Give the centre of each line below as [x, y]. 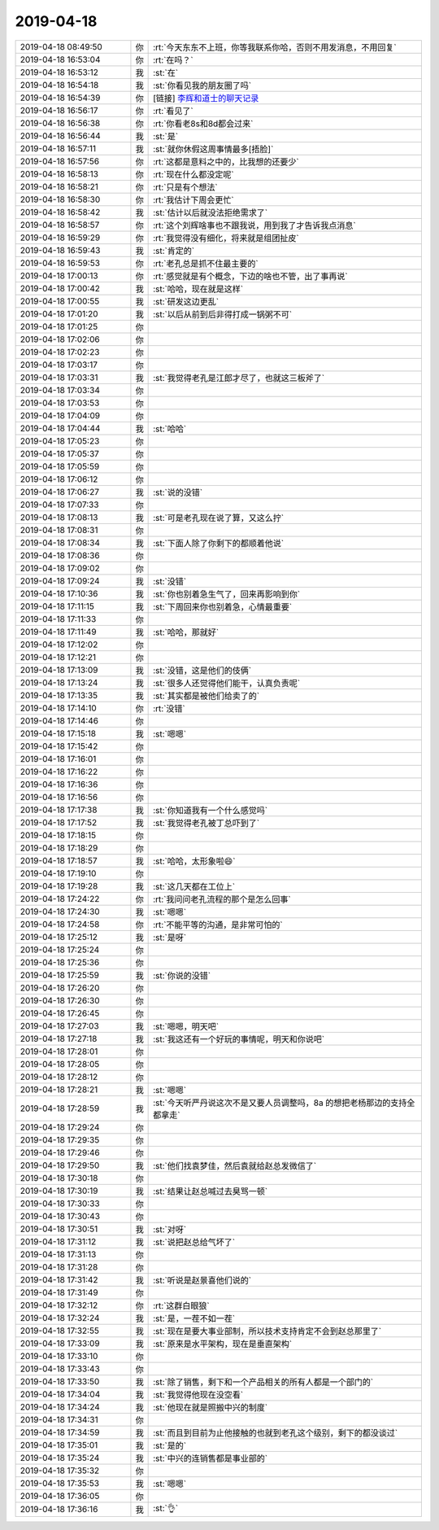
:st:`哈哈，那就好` [186, 632]
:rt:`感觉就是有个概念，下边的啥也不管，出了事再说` [251, 276]
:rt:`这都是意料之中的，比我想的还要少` [226, 161]
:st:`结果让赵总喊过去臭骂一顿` [211, 1191]
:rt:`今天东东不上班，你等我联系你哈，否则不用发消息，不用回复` [275, 47]
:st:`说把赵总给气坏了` [194, 1242]
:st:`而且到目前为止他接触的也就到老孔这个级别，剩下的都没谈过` [276, 1432]
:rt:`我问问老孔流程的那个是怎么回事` [222, 899]
